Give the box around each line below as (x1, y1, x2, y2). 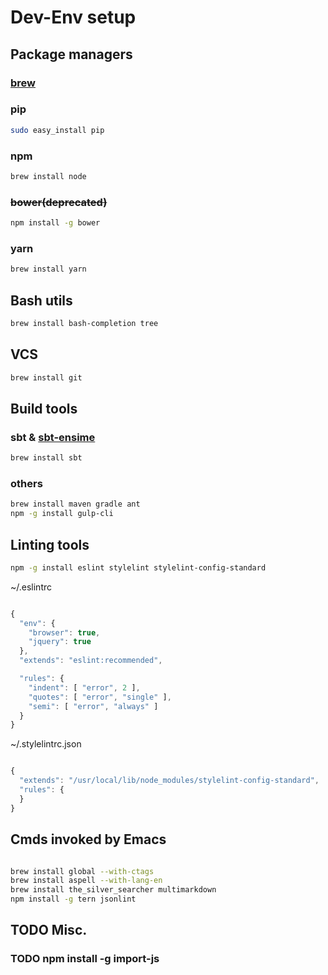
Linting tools (10, 536, 90, 553)
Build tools (10, 400, 78, 417)
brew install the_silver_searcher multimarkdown (10, 885, 217, 895)
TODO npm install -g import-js (10, 952, 160, 966)
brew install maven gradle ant (10, 499, 141, 510)
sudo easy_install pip (10, 125, 105, 135)
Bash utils (10, 292, 73, 309)
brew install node (10, 171, 87, 181)
